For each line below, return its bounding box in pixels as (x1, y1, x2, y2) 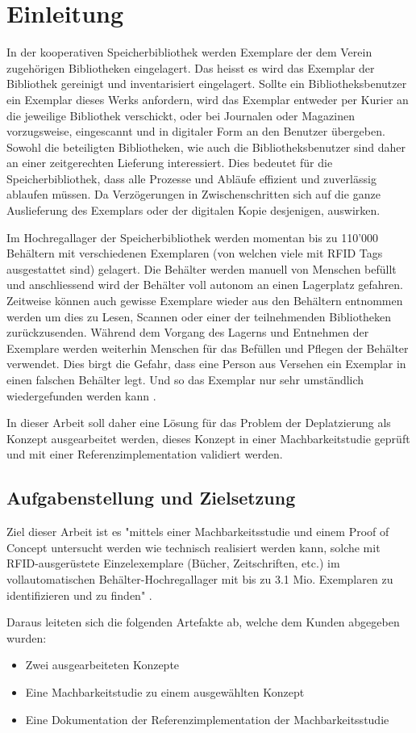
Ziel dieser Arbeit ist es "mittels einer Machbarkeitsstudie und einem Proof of (6, 523, 389, 540)
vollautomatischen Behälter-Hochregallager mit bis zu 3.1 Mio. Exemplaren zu (6, 570, 393, 587)
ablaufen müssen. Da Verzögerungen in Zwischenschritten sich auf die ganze (6, 186, 381, 203)
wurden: (6, 629, 47, 646)
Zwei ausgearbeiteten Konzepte (25, 656, 180, 673)
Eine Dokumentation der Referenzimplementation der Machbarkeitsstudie (25, 710, 389, 727)
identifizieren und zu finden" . (6, 586, 152, 603)
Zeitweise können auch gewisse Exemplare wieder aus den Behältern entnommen (6, 292, 403, 309)
